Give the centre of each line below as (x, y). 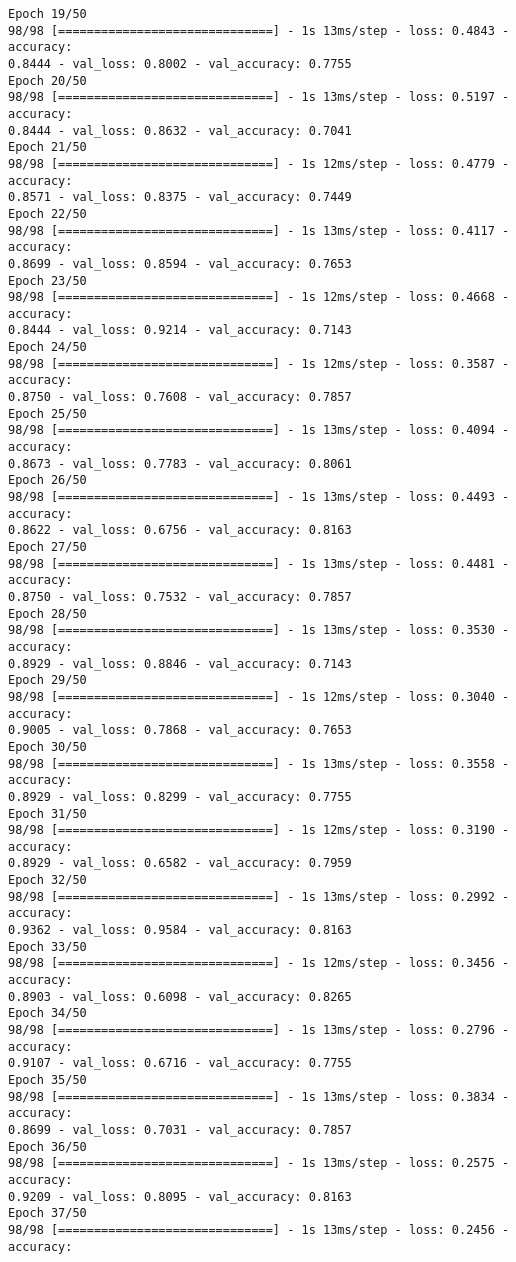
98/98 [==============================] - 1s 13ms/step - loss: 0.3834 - (259, 1096)
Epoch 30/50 (47, 746)
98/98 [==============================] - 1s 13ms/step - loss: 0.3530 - (259, 630)
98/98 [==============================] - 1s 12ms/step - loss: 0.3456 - (259, 963)
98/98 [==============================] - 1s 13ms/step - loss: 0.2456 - (259, 1229)
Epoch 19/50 (47, 14)
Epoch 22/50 (47, 213)
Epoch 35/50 (47, 1080)
